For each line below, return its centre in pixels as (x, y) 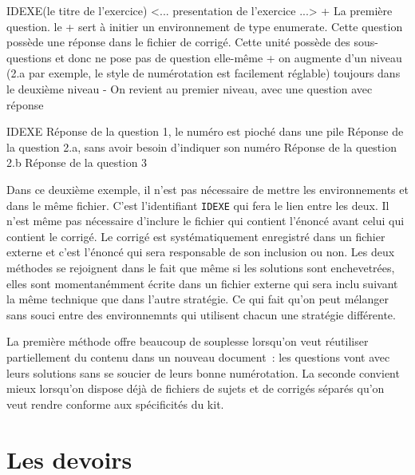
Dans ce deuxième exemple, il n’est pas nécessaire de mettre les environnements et (207, 189)
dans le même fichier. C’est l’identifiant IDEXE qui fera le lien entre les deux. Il (198, 205)
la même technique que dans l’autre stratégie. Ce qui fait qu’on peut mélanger (198, 299)
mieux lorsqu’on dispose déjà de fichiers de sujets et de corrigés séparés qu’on (196, 388)
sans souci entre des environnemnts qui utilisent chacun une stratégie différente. (201, 314)
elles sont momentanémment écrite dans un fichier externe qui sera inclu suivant (202, 283)
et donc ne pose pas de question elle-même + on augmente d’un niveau (229, 57)
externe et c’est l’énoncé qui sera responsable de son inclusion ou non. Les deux (201, 252)
